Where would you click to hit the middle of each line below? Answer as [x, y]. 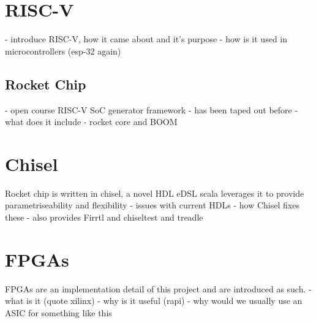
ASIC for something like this [58, 312]
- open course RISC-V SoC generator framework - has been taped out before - [152, 109]
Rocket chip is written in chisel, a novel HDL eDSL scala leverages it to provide [155, 193]
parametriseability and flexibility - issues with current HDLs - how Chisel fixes [152, 205]
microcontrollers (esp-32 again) [63, 51]
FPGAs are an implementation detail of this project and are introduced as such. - [158, 288]
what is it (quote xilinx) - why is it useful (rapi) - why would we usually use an [154, 301]
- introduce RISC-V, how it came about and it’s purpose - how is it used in [146, 39]
